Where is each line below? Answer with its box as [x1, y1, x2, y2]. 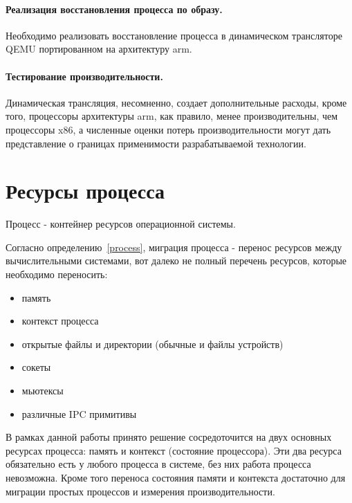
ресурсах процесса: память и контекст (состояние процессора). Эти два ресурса [6, 443, 342, 457]
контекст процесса [21, 313, 99, 328]
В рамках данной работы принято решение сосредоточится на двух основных [6, 430, 332, 444]
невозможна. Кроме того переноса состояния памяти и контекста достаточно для [6, 470, 346, 484]
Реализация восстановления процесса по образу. [6, 1, 223, 16]
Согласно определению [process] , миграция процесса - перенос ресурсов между [6, 239, 342, 254]
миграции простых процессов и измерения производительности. [6, 484, 275, 498]
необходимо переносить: [6, 267, 108, 282]
